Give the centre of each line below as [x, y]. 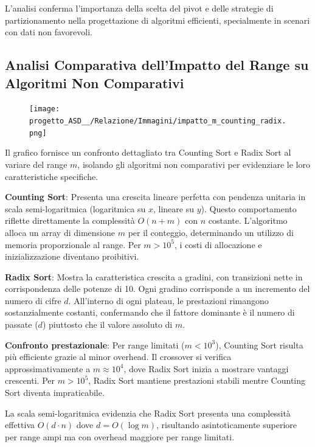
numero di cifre [33, 300]
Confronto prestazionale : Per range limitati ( [95, 345]
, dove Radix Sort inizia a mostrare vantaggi [206, 368]
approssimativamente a [48, 368]
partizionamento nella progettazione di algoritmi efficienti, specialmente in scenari [157, 20]
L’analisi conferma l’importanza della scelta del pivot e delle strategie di [139, 8]
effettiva [20, 425]
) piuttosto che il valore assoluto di [107, 324]
